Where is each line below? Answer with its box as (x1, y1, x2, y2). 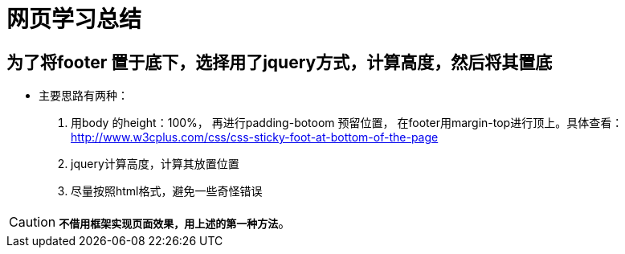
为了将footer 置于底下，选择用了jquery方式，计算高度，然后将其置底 (6, 51, 553, 72)
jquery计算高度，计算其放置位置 (71, 157, 239, 171)
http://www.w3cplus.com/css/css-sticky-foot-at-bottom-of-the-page (71, 130, 439, 145)
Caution (9, 214, 56, 231)
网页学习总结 (6, 6, 142, 33)
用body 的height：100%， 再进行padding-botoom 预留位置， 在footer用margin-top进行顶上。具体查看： (71, 116, 623, 130)
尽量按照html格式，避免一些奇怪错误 (71, 184, 263, 199)
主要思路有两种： (39, 88, 129, 103)
